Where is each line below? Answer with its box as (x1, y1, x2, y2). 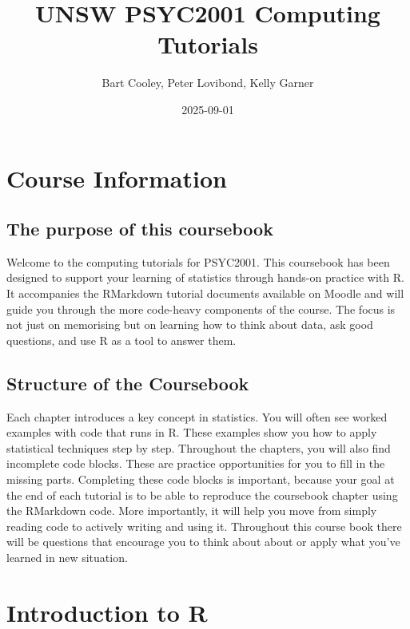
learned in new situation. (6, 549, 128, 565)
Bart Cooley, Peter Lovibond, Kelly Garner (102, 74, 314, 91)
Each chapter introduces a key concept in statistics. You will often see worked (6, 408, 388, 425)
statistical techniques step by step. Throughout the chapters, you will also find (6, 439, 391, 456)
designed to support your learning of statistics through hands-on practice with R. (6, 269, 404, 286)
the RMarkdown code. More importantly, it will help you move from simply (6, 502, 377, 519)
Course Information (6, 161, 227, 194)
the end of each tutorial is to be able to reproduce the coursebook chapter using (6, 486, 398, 503)
